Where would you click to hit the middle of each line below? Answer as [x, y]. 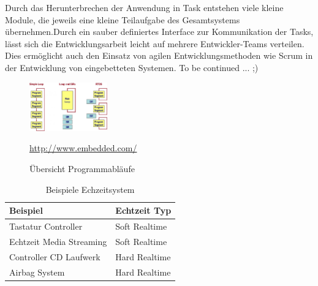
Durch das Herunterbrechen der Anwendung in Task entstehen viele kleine [144, 7]
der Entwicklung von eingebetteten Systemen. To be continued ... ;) [132, 67]
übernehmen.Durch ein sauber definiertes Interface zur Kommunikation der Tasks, [159, 32]
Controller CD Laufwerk [55, 256]
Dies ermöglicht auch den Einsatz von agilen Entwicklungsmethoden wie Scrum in [159, 55]
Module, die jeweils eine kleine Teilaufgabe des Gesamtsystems [123, 19]
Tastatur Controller [46, 226]
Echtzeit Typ [143, 210]
